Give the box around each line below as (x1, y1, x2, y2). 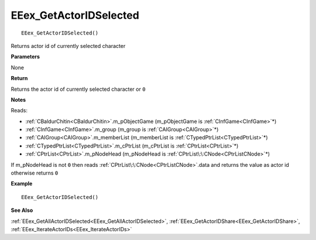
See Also (11, 207, 33, 214)
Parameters (11, 53, 40, 60)
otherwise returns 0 (11, 170, 59, 177)
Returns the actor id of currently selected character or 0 (11, 85, 146, 92)
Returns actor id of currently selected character (11, 42, 126, 49)
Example (11, 180, 33, 187)
